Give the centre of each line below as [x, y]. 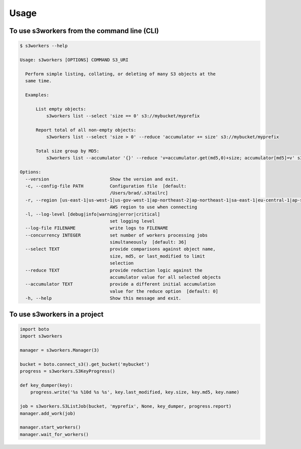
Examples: [37, 95]
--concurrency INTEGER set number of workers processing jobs [117, 235]
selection [122, 263]
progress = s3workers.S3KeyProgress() [67, 371]
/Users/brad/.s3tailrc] [139, 193]
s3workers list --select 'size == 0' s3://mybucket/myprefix [123, 116]
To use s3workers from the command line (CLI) [84, 31]
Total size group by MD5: [68, 151]
